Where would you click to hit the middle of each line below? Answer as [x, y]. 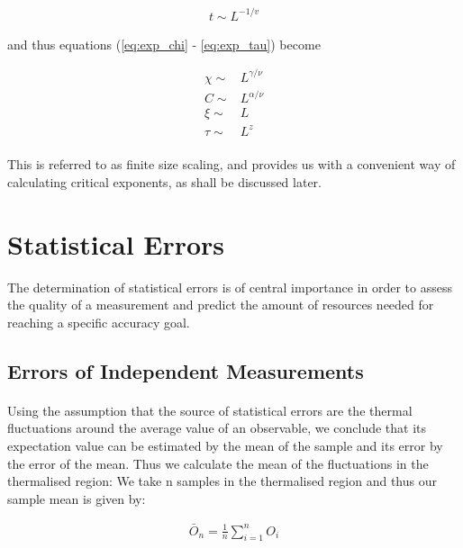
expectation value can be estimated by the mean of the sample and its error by [225, 445]
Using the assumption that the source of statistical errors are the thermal [210, 410]
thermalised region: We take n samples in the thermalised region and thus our [222, 481]
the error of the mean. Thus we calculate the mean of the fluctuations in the [218, 463]
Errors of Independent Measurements [186, 370]
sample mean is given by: [77, 498]
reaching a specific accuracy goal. [99, 322]
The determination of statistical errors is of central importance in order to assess [230, 287]
